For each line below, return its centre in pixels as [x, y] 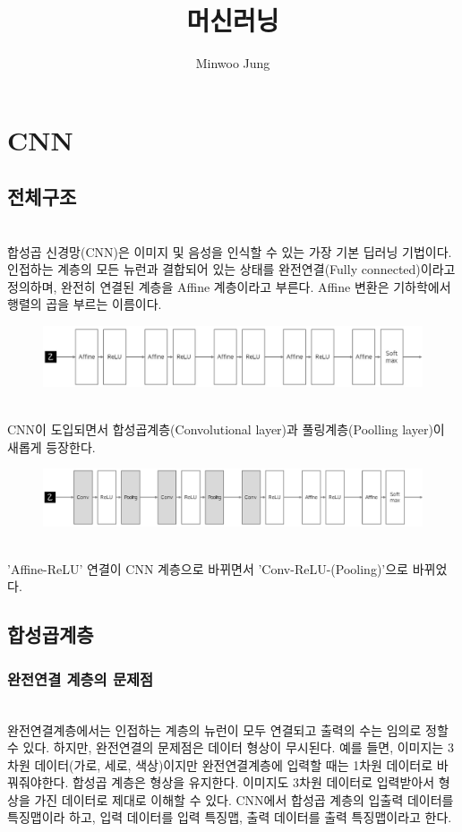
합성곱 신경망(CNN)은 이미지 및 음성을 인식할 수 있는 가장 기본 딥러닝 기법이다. [230, 251]
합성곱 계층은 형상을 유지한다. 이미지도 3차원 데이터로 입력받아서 [253, 782]
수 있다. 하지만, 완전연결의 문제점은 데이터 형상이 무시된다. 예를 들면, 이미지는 [226, 747]
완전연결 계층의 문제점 [81, 678]
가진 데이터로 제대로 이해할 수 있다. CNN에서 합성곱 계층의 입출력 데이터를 [244, 799]
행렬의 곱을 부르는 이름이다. [85, 304]
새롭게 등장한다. [51, 446]
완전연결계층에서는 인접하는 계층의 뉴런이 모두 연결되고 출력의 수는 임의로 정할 [228, 729]
